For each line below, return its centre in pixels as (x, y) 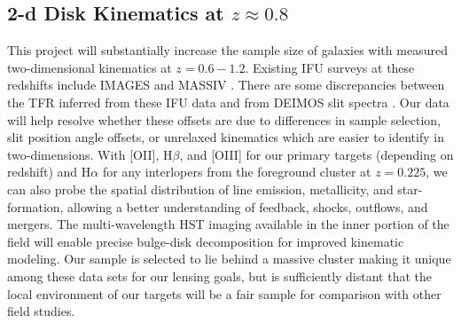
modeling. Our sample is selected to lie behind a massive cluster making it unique (229, 259)
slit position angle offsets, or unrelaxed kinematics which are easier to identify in (226, 137)
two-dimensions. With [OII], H (90, 154)
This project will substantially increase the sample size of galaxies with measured (227, 50)
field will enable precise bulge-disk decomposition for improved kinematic (206, 241)
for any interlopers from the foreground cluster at (237, 172)
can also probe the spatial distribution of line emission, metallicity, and (200, 189)
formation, (35, 206)
